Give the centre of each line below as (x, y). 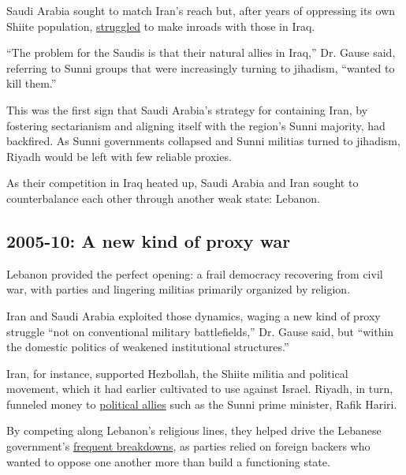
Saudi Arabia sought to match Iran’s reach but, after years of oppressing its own (201, 10)
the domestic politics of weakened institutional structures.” (148, 347)
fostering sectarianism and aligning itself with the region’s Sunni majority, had (196, 125)
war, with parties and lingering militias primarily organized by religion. (179, 289)
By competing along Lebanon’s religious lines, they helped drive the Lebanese (194, 430)
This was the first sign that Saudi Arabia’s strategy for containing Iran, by (187, 109)
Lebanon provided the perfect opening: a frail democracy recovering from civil (195, 273)
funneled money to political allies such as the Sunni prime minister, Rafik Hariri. (202, 404)
